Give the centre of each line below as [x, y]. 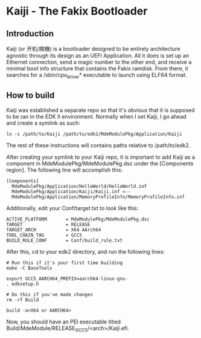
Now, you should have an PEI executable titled [64, 322]
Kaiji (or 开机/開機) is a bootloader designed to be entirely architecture [93, 49]
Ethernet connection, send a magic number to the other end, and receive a [99, 62]
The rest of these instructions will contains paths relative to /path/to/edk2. [98, 145]
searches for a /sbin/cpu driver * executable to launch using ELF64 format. [97, 76]
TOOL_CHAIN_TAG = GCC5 [44, 235]
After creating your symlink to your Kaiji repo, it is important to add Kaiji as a [101, 157]
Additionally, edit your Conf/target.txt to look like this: [72, 208]
